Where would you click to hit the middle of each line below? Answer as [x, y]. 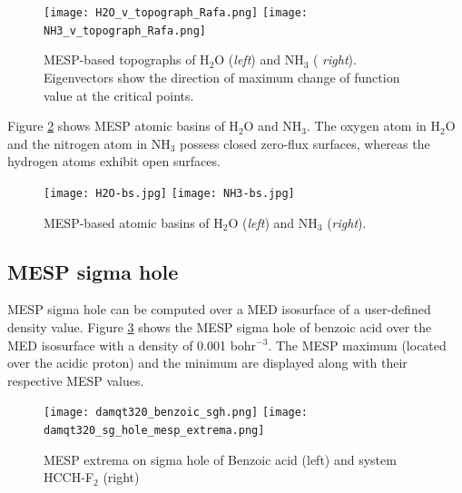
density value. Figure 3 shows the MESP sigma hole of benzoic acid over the [220, 326]
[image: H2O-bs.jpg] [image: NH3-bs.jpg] [169, 193]
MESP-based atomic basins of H [133, 222]
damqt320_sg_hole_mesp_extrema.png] [154, 430]
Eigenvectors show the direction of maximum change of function [222, 77]
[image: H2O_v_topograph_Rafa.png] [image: [176, 13]
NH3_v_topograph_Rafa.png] [125, 30]
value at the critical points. [119, 95]
